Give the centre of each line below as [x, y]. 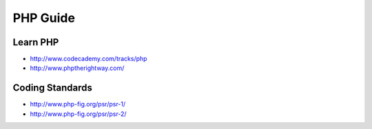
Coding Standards [52, 88]
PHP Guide [44, 18]
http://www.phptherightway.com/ [77, 68]
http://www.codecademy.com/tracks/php [89, 59]
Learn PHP [36, 42]
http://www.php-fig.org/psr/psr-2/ [78, 114]
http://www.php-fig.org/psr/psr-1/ [78, 104]
